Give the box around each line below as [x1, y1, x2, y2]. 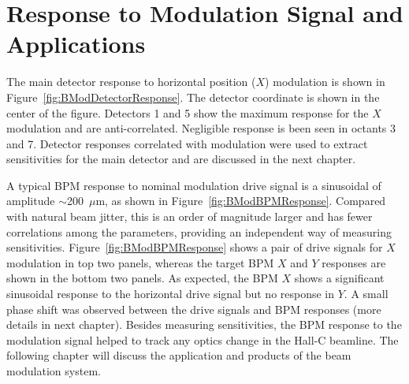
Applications [6, 28, 146, 60]
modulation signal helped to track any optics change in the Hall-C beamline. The [6, 331, 399, 348]
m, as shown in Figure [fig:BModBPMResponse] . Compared [95, 192, 386, 209]
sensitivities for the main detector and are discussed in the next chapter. [6, 151, 356, 167]
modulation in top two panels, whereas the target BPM [6, 254, 274, 270]
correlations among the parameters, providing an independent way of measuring [6, 223, 392, 240]
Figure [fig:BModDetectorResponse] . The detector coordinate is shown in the [6, 88, 380, 105]
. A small [344, 285, 389, 302]
